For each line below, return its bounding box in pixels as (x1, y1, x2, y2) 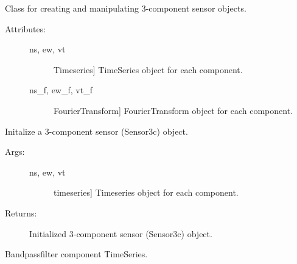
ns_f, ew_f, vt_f (29, 84, 93, 96)
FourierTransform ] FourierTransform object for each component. (54, 104, 293, 116)
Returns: (5, 206, 37, 219)
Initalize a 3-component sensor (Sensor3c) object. (5, 124, 188, 137)
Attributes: (5, 22, 46, 35)
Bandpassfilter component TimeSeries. (5, 248, 148, 260)
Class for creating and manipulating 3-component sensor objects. (5, 2, 246, 14)
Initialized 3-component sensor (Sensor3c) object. (29, 227, 212, 240)
